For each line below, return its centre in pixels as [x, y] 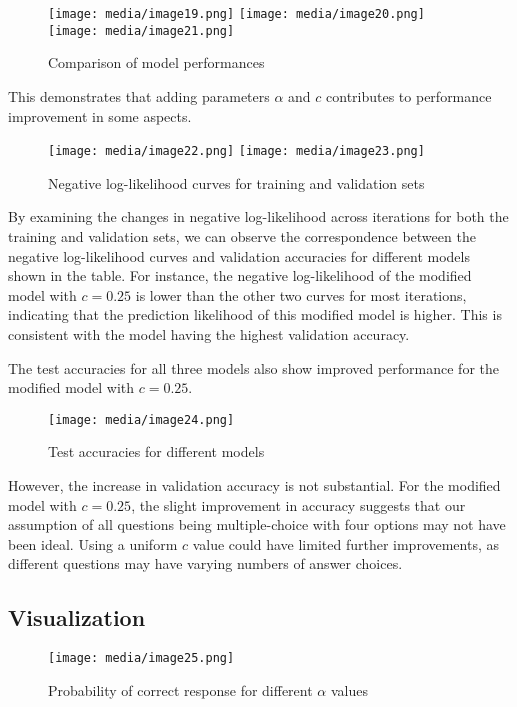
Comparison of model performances [156, 62]
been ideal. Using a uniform [93, 543]
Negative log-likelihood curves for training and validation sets [236, 182]
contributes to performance [409, 95]
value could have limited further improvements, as [346, 543]
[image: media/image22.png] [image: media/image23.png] [236, 151]
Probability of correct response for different [180, 689]
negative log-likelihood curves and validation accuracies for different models [239, 255]
